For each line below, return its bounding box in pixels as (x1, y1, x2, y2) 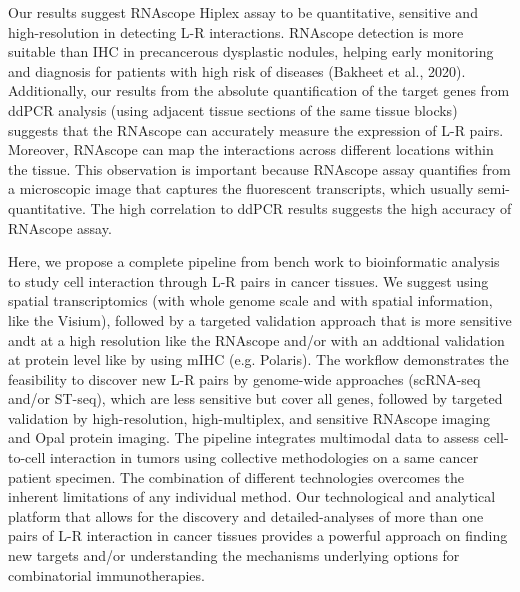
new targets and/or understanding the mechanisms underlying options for (8, 545, 460, 566)
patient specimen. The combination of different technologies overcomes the (8, 466, 465, 487)
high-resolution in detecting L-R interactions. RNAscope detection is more (8, 21, 464, 42)
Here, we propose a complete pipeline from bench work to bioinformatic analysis (8, 251, 500, 272)
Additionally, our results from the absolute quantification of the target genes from (8, 80, 510, 101)
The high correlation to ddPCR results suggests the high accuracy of (90, 197, 512, 218)
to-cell (8, 447, 46, 468)
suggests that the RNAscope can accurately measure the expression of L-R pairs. (8, 119, 504, 140)
